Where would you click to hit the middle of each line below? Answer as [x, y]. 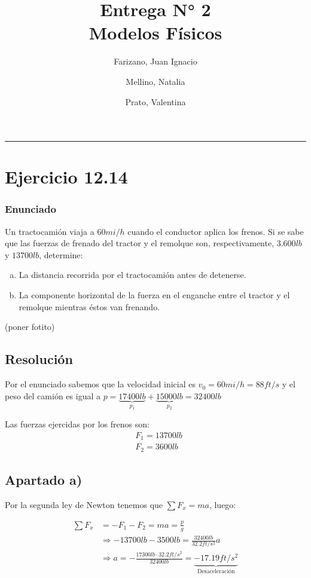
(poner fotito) [30, 327]
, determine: [61, 254]
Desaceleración [216, 572]
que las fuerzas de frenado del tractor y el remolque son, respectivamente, [140, 243]
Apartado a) [44, 479]
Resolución [39, 359]
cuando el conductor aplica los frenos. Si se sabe [216, 231]
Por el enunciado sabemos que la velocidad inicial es [100, 384]
